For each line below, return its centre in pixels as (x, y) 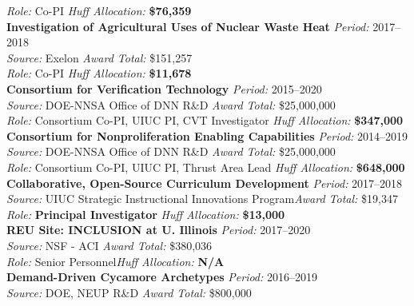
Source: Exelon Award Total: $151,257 (100, 57)
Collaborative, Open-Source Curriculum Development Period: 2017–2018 (205, 183)
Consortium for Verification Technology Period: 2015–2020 (164, 88)
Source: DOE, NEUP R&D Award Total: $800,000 (129, 292)
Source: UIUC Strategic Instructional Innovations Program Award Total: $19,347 (202, 199)
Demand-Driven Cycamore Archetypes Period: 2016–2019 (162, 277)
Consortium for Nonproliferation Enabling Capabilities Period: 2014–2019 (207, 135)
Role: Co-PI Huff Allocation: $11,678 (99, 73)
